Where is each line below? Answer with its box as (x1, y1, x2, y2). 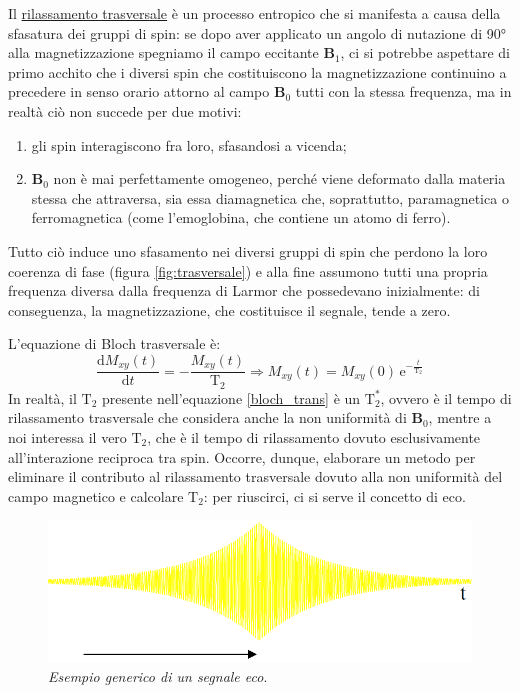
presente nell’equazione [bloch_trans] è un (102, 387, 361, 408)
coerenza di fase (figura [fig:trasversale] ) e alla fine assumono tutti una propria (8, 260, 488, 281)
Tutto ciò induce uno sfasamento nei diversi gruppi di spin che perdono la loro (8, 240, 488, 261)
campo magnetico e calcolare (8, 485, 184, 506)
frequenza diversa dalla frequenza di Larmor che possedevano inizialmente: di (8, 280, 480, 301)
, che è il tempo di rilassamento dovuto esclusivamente (147, 427, 481, 448)
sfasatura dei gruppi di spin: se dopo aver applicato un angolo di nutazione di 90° (8, 22, 507, 43)
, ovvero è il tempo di (380, 387, 512, 408)
